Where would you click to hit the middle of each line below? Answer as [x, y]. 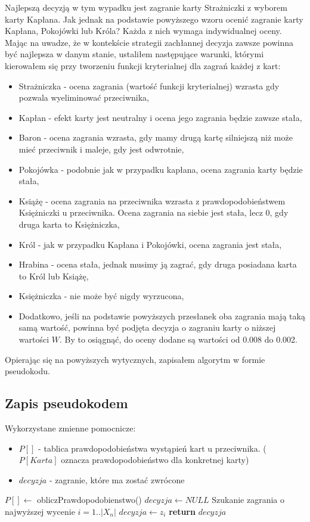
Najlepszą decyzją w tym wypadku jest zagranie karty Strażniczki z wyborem [146, 7]
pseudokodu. [27, 371]
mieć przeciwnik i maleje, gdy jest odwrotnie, [101, 149]
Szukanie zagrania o [248, 500]
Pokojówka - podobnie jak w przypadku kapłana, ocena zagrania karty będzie [161, 169]
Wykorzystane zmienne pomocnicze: [70, 428]
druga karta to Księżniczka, [69, 224]
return [182, 512]
